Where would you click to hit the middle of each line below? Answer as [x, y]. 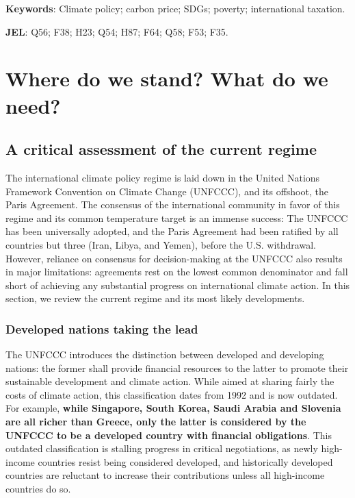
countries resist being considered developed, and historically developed [185, 461]
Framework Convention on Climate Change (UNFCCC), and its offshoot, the [167, 191]
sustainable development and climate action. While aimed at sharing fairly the [170, 381]
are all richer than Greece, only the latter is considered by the [156, 422]
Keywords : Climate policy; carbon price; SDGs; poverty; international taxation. [175, 8]
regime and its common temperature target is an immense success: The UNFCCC [177, 217]
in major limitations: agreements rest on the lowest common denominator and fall [177, 272]
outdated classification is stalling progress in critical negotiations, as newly [162, 448]
